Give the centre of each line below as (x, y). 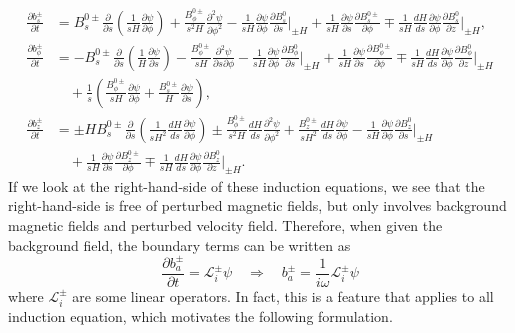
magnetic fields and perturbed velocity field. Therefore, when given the (225, 225)
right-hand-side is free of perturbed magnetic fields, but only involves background (257, 205)
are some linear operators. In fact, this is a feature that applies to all (283, 295)
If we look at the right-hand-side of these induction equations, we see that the (246, 185)
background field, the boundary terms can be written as (179, 244)
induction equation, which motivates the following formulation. (200, 315)
